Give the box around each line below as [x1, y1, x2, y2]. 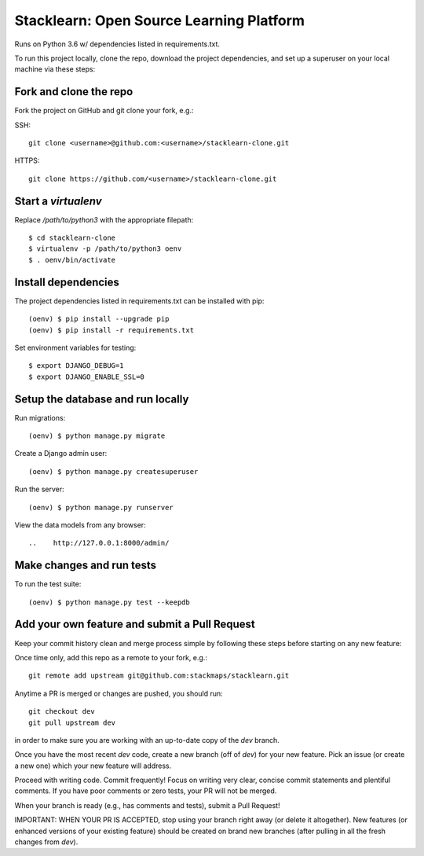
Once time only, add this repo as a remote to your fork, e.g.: [14, 652, 208, 662]
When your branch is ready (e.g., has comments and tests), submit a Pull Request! [14, 800, 280, 810]
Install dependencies [14, 275, 119, 288]
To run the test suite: [14, 579, 82, 589]
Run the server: [14, 484, 64, 494]
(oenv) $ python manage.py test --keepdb [28, 597, 190, 607]
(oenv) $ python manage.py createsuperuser [28, 467, 199, 476]
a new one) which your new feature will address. [14, 761, 172, 770]
